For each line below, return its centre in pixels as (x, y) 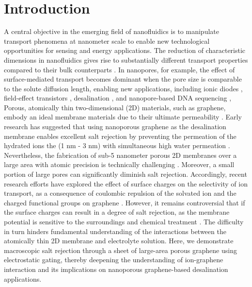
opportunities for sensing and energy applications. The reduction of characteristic (125, 50)
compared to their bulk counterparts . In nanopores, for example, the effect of (119, 69)
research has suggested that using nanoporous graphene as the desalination (115, 127)
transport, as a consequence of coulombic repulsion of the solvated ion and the (120, 193)
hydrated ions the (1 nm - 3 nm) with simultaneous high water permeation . (117, 145)
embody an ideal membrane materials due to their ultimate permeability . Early (123, 117)
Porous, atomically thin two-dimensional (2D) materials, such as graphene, (115, 107)
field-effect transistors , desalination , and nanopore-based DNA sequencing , (118, 98)
